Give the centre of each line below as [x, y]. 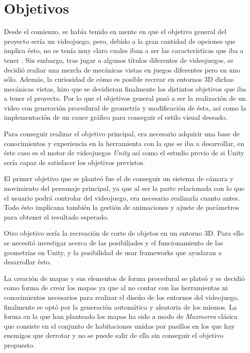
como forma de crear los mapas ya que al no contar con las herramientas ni [116, 288]
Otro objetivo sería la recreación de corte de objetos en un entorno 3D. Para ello [124, 233]
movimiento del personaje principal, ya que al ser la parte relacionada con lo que [124, 188]
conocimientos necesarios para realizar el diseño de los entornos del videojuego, [121, 297]
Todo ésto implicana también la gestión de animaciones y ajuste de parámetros [122, 207]
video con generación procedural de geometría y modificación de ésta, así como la [125, 107]
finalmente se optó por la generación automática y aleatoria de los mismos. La [120, 307]
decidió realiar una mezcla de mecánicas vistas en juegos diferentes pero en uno [122, 69]
